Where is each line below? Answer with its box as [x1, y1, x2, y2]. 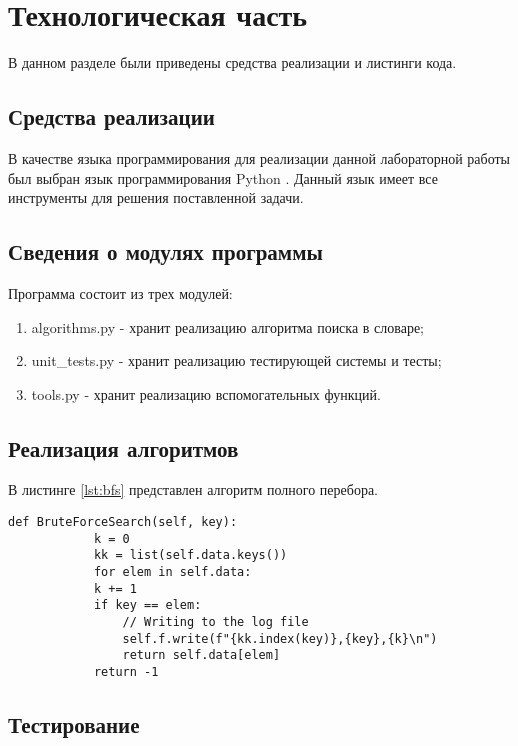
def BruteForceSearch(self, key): [8, 515, 238, 530]
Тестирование [8, 709, 140, 740]
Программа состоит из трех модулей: [8, 282, 233, 303]
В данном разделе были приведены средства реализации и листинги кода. [8, 52, 457, 73]
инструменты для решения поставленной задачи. [8, 187, 304, 208]
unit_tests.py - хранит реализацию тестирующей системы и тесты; [31, 350, 442, 371]
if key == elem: [93, 598, 202, 613]
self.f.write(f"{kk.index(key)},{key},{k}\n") [122, 631, 438, 646]
